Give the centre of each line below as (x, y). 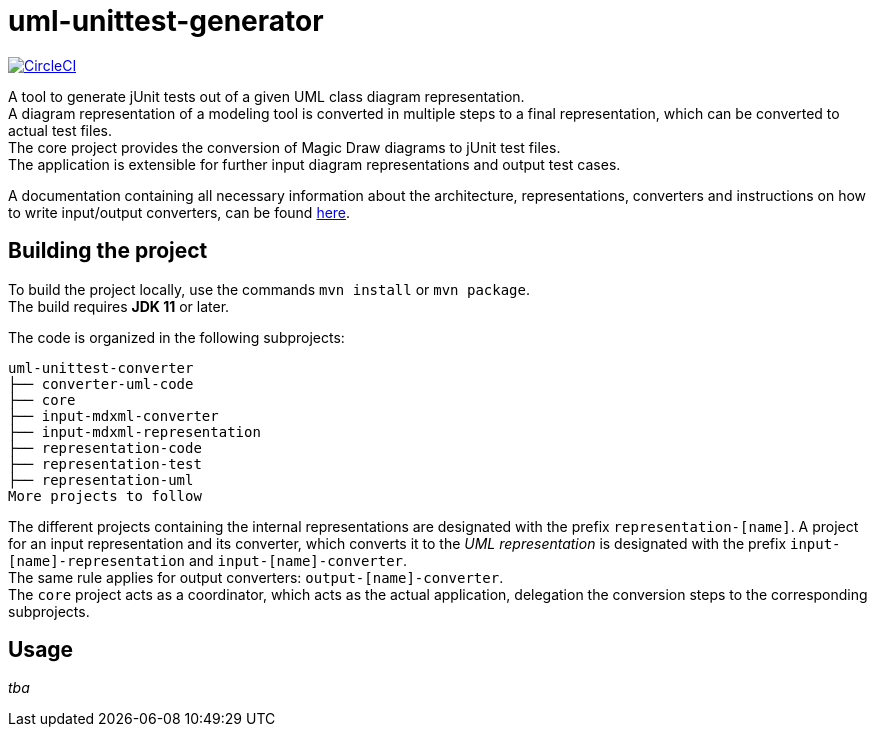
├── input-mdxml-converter (113, 415)
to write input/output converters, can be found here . (179, 212)
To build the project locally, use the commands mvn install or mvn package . (269, 289)
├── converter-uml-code (101, 383)
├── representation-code (105, 447)
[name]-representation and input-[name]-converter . (208, 560)
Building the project (108, 251)
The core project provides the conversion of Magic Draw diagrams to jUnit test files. (284, 147)
